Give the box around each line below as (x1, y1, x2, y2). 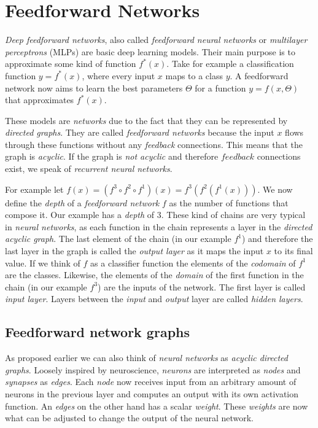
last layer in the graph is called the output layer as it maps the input (5, 244, 264, 257)
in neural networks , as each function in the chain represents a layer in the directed (5, 220, 312, 233)
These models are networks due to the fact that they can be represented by (5, 114, 288, 126)
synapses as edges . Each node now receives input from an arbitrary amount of (5, 375, 297, 388)
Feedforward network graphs (5, 322, 190, 341)
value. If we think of (5, 256, 80, 269)
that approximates (5, 93, 74, 106)
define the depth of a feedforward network (5, 196, 160, 209)
